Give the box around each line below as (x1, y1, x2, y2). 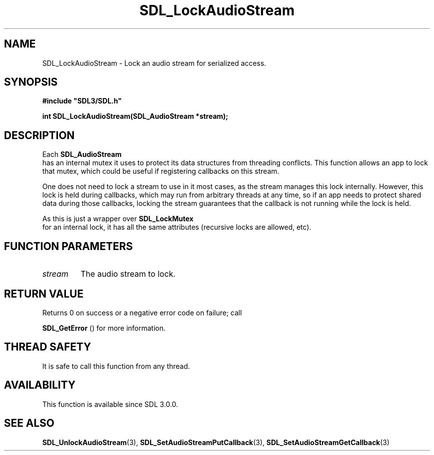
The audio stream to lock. (80, 269, 176, 279)
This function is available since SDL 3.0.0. (42, 400, 178, 408)
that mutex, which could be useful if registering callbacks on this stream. (42, 167, 279, 176)
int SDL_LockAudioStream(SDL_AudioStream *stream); (42, 112, 228, 121)
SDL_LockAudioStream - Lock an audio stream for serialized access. (42, 58, 267, 67)
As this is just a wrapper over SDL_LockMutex (42, 214, 194, 223)
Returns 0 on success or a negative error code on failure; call (42, 308, 242, 317)
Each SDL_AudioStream (42, 150, 122, 159)
